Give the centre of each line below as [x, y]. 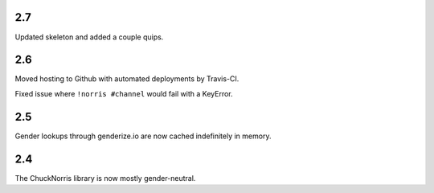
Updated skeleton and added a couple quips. [89, 37]
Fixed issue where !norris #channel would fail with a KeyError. [124, 93]
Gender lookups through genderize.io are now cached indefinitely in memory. [143, 136]
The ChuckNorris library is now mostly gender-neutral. [105, 178]
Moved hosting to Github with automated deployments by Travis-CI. [127, 79]
